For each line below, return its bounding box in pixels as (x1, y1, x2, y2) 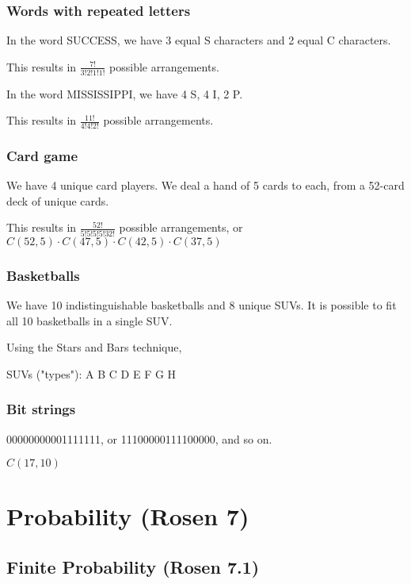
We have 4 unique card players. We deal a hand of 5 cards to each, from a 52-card (6, 177, 405, 194)
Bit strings (6, 399, 76, 419)
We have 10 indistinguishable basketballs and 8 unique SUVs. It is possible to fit (6, 297, 397, 313)
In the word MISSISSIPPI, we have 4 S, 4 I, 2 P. (6, 85, 243, 102)
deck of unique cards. (6, 192, 109, 209)
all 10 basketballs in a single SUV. (6, 312, 173, 328)
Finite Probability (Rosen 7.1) (6, 554, 260, 578)
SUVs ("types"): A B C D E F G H (6, 365, 177, 382)
